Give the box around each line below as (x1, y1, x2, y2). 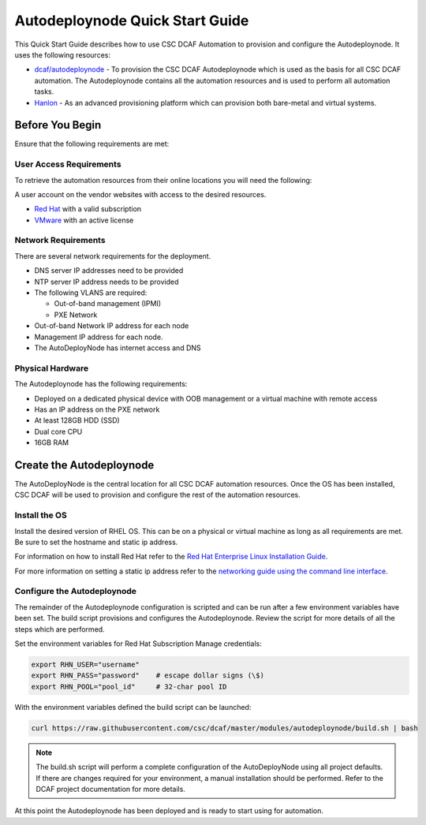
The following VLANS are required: (34, 288, 148, 297)
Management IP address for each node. (34, 332, 163, 342)
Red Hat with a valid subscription (34, 204, 142, 214)
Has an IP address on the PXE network (34, 405, 160, 414)
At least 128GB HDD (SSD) (34, 416, 120, 425)
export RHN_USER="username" (31, 659, 140, 669)
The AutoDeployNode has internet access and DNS (34, 343, 201, 353)
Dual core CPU (34, 427, 83, 436)
